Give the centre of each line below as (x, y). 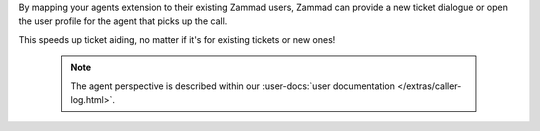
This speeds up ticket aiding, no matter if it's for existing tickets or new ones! (177, 39)
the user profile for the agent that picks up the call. (123, 21)
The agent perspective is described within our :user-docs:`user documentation (232, 86)
